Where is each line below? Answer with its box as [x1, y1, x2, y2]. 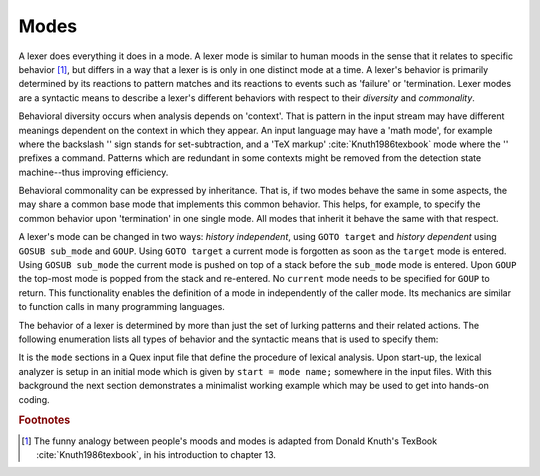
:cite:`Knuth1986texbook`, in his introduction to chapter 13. [36, 448, 277, 460]
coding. [18, 393, 50, 405]
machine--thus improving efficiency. [18, 166, 169, 178]
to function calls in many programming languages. [18, 301, 225, 313]
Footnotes [18, 413, 71, 427]
